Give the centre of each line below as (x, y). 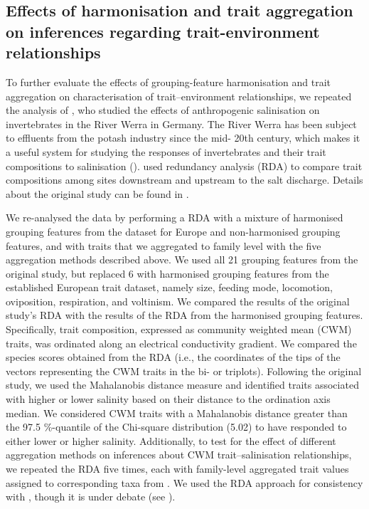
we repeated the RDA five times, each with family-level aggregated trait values (177, 469)
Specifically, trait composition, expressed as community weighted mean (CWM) (179, 329)
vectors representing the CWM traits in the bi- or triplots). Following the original (184, 371)
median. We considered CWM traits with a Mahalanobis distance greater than (177, 413)
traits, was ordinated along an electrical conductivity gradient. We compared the (181, 343)
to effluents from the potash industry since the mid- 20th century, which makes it (183, 138)
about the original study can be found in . (97, 193)
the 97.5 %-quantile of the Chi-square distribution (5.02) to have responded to (176, 427)
